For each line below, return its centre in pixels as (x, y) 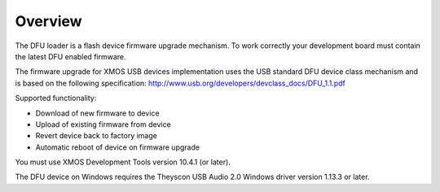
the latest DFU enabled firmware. (70, 56)
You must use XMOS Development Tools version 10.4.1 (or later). (123, 162)
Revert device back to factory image (97, 136)
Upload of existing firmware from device (103, 124)
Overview (48, 21)
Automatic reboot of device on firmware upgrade (117, 147)
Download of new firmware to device (97, 113)
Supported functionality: (56, 98)
